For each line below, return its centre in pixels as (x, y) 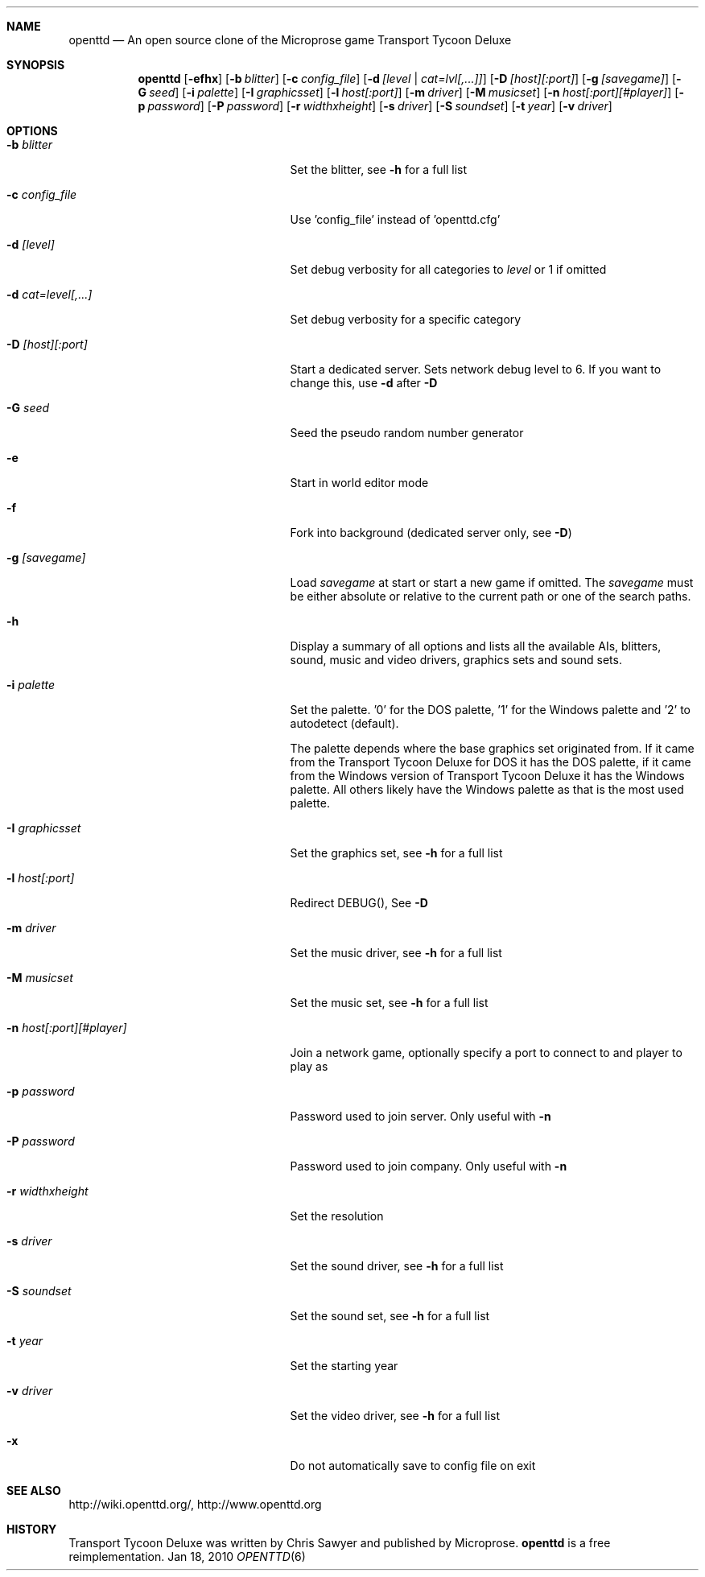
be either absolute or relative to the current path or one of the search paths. (491, 596)
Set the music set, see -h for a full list (389, 1003)
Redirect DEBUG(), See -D (359, 903)
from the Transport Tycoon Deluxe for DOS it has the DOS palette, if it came (491, 762)
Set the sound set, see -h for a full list (390, 1316)
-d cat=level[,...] (49, 294)
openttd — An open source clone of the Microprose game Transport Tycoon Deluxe (290, 40)
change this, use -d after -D (364, 383)
